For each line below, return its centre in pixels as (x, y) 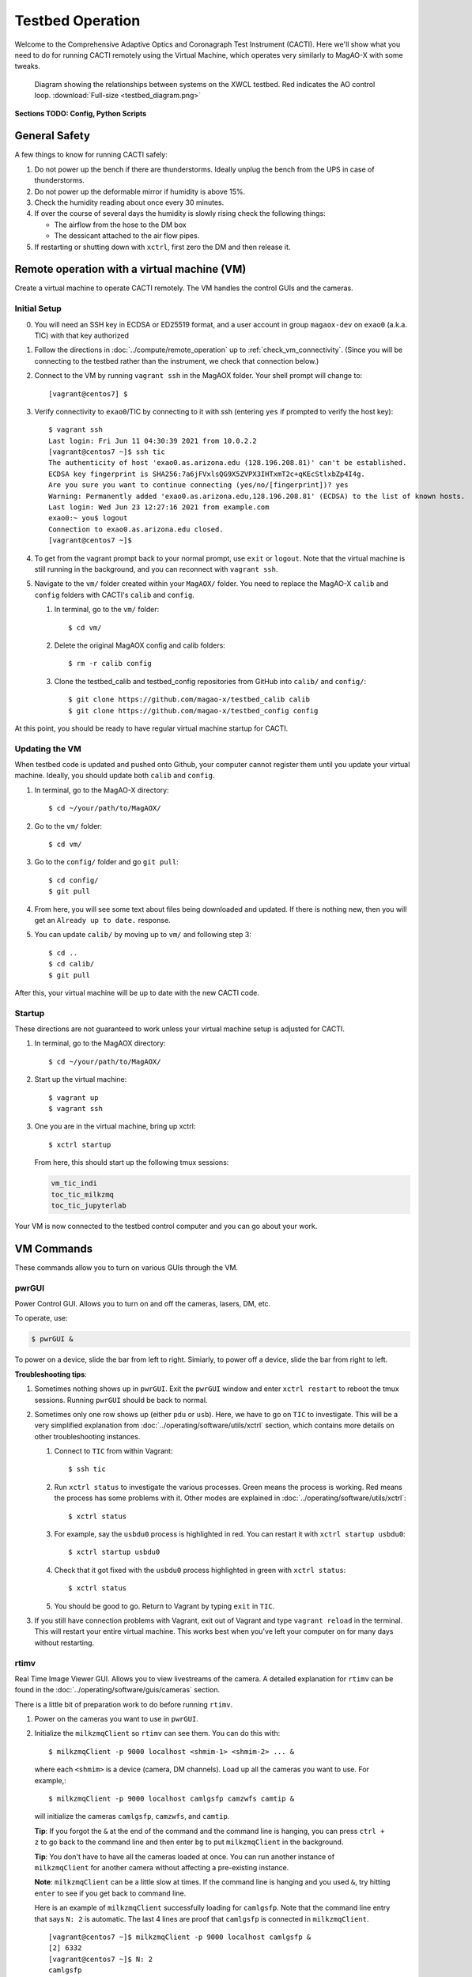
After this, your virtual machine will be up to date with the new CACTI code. (137, 992)
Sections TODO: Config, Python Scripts (81, 113)
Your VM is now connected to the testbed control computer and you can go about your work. (166, 1226)
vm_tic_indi (74, 1183)
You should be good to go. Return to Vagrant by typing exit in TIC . (164, 1606)
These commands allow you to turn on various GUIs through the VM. (126, 1267)
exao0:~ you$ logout (88, 518)
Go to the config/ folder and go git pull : (107, 862)
